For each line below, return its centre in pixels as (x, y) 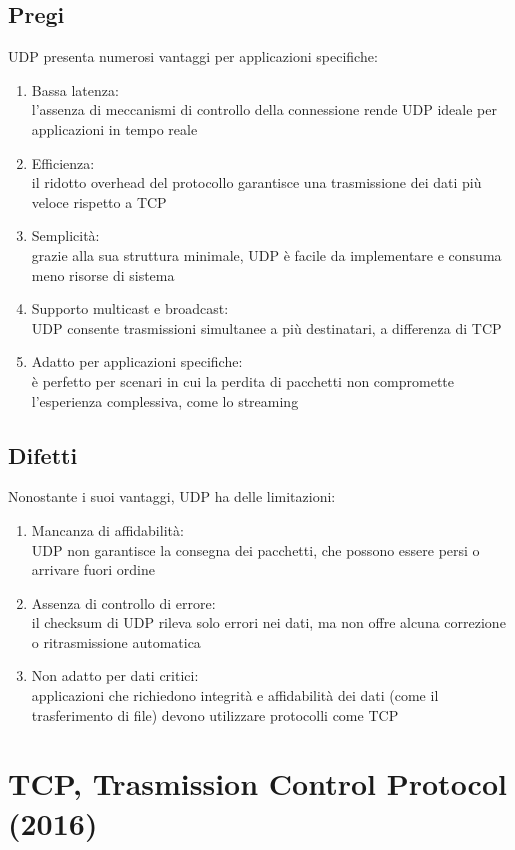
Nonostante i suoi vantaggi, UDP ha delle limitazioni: (172, 496)
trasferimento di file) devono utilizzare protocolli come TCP (215, 714)
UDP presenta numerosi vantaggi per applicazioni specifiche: (193, 56)
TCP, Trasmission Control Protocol (257, 783)
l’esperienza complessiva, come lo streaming (165, 400)
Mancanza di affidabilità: (107, 529)
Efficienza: (63, 162)
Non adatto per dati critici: (115, 675)
